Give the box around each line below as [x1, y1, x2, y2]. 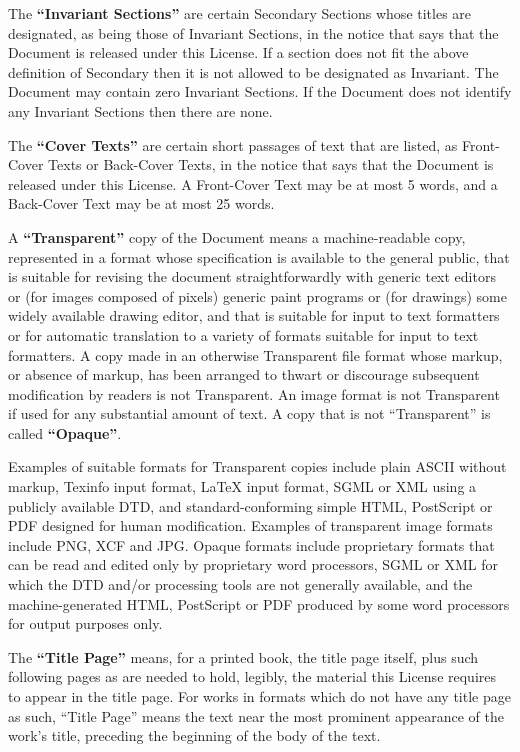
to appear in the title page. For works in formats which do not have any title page [8, 686, 511, 706]
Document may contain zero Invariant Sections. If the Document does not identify [8, 81, 512, 102]
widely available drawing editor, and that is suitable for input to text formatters [8, 305, 500, 326]
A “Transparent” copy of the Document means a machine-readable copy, [8, 226, 466, 247]
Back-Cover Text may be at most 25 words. [8, 193, 275, 214]
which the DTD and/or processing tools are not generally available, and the [8, 574, 473, 595]
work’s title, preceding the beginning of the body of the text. [8, 725, 381, 746]
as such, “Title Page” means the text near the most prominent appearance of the [8, 705, 505, 726]
